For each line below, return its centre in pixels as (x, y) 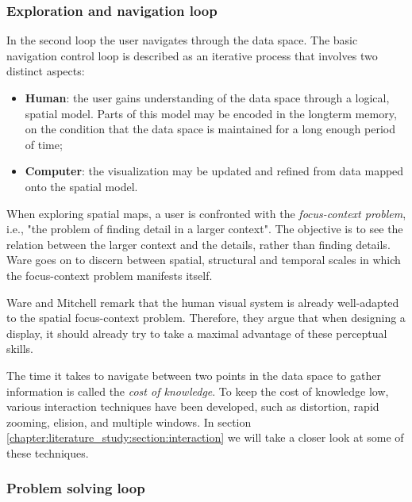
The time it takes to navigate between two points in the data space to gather (194, 375)
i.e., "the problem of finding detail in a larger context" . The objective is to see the (205, 229)
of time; (44, 144)
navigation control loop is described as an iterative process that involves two (192, 55)
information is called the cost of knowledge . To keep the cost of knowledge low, (198, 391)
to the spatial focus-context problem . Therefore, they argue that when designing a (206, 318)
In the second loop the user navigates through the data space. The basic (182, 40)
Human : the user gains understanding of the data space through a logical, (207, 98)
